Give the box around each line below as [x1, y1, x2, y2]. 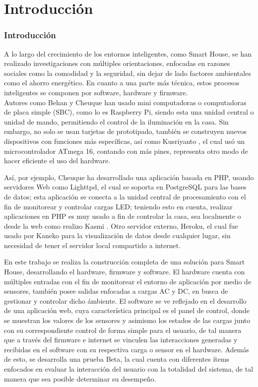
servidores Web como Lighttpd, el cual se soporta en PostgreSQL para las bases [4, 182, 247, 192]
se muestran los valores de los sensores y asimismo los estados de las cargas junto [4, 315, 251, 325]
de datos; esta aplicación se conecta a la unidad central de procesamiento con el [4, 191, 246, 201]
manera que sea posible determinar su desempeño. [4, 373, 156, 384]
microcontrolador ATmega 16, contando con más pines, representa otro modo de [4, 145, 248, 156]
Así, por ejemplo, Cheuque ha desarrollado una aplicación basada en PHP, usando [4, 172, 254, 182]
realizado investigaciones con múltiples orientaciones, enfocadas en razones [4, 58, 230, 68]
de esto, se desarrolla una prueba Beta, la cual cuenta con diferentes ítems [4, 354, 230, 364]
